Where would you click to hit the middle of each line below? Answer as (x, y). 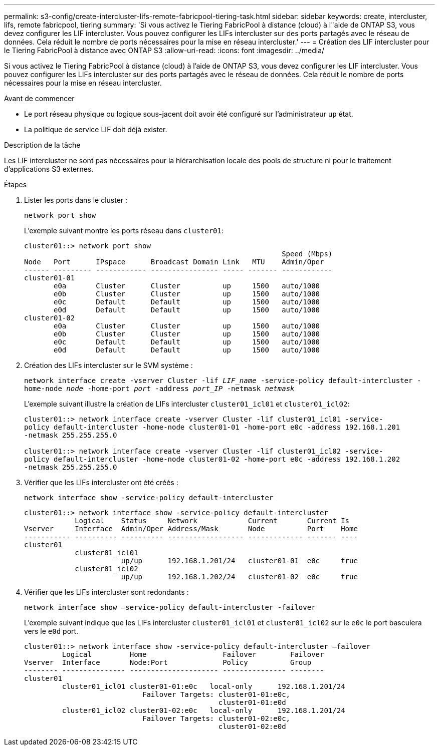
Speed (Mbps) (307, 254)
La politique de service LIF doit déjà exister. (96, 129)
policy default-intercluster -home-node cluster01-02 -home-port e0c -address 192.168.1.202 (212, 459)
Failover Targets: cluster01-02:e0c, (216, 718)
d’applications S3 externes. (49, 169)
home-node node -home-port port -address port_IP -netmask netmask (159, 389)
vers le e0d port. (51, 631)
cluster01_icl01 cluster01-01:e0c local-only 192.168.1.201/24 (203, 686)
